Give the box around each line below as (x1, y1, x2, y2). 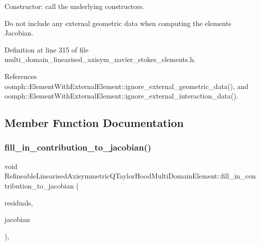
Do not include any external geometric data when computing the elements (4, 17, 232, 28)
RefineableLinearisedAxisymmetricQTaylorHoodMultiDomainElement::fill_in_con (4, 170, 256, 181)
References (4, 70, 37, 81)
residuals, (4, 197, 33, 207)
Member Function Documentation (4, 115, 184, 130)
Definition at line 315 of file (4, 44, 89, 54)
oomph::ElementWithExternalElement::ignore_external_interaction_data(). (4, 90, 239, 101)
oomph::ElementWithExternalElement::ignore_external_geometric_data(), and (4, 80, 249, 91)
